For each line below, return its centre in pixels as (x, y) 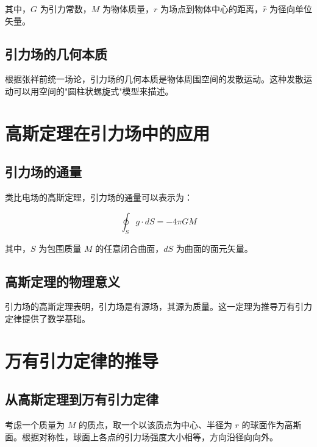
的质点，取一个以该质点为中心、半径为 (155, 425)
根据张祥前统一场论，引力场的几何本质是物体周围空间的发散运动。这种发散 (154, 79)
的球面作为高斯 (272, 425)
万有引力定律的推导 (82, 360)
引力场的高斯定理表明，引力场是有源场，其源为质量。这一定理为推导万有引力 (158, 306)
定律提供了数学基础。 (48, 318)
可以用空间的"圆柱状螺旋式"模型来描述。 (93, 91)
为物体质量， (128, 9)
